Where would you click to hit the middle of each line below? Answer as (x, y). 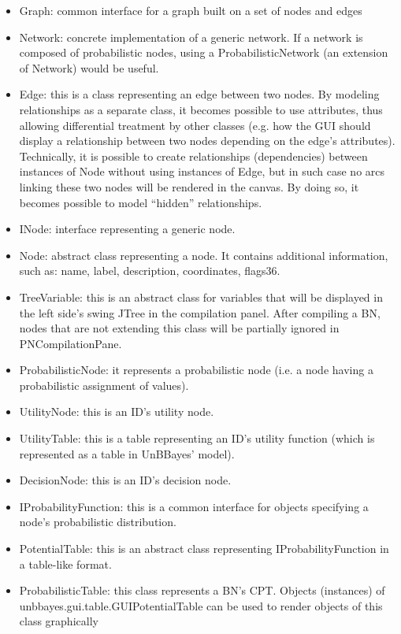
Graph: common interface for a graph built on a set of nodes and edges (191, 10)
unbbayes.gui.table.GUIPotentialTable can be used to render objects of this (201, 605)
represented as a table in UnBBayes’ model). (127, 453)
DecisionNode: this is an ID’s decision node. (125, 480)
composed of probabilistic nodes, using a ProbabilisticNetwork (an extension (204, 52)
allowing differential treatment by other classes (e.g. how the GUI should (195, 125)
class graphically (59, 621)
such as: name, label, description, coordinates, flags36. (150, 271)
